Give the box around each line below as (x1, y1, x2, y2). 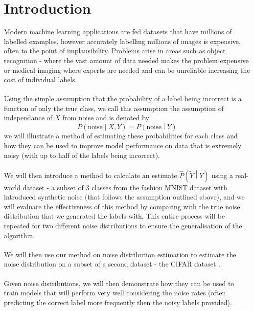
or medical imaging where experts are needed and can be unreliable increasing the (4, 65, 250, 75)
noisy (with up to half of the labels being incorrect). (4, 150, 160, 160)
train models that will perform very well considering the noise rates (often (4, 288, 226, 298)
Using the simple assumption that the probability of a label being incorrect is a (4, 93, 242, 104)
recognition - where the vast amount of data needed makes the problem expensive (4, 55, 249, 65)
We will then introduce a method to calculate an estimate (4, 170, 177, 180)
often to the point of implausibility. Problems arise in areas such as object (4, 45, 226, 56)
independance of (4, 112, 52, 123)
